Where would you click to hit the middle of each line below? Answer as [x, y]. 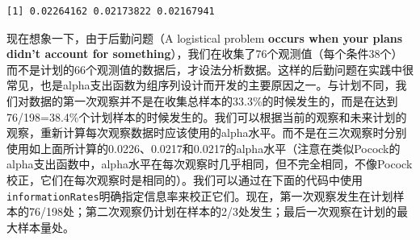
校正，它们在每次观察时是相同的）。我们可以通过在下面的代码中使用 [185, 179]
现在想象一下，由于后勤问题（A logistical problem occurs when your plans [205, 37]
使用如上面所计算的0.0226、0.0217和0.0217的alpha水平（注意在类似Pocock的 [204, 148]
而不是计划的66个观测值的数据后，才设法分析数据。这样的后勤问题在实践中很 [210, 69]
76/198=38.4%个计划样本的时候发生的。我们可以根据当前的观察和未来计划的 [207, 116]
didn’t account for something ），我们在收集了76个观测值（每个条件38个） [205, 54]
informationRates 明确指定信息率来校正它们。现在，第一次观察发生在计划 [200, 195]
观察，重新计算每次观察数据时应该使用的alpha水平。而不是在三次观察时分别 [207, 132]
